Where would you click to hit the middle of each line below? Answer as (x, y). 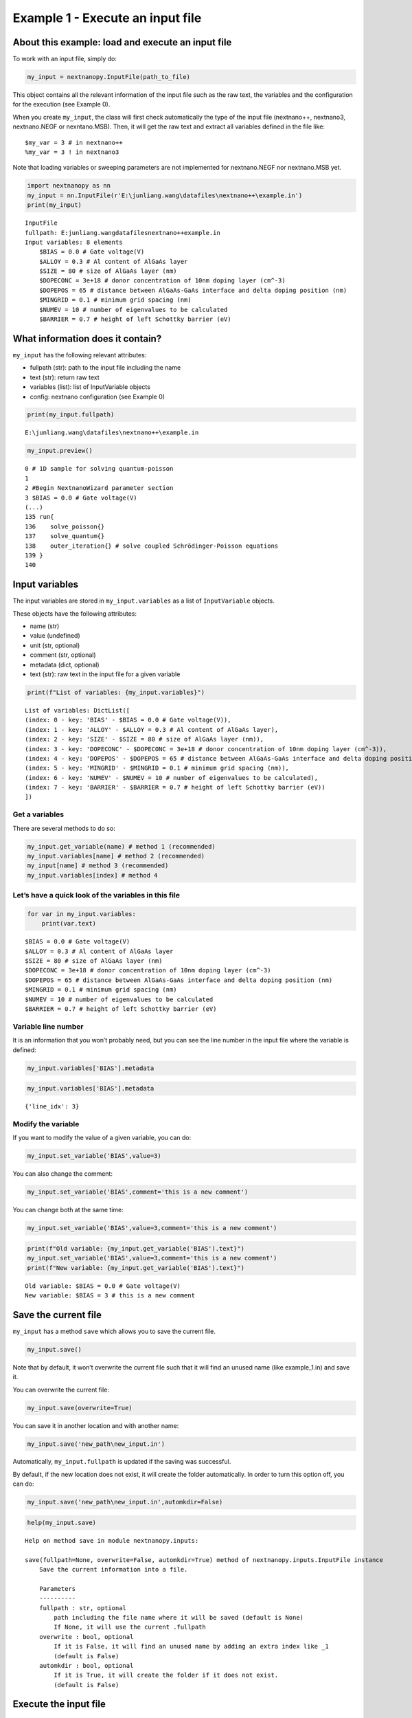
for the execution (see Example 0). (61, 104)
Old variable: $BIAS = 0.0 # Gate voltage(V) (103, 1286)
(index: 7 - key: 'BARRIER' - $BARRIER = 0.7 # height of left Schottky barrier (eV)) (175, 788)
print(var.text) (69, 924)
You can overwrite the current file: (61, 1390)
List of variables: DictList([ (78, 710)
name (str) (45, 626)
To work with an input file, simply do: (65, 59)
